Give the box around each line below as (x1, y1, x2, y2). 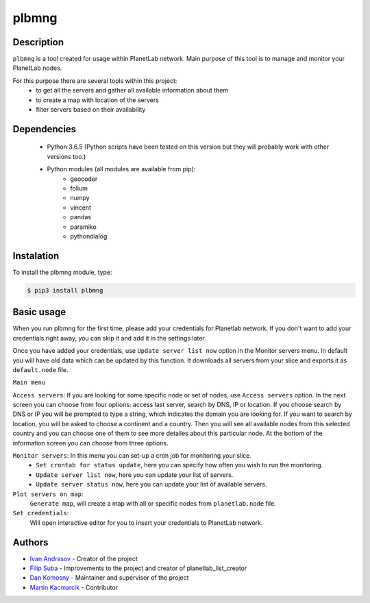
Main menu (12, 379, 46, 386)
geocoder (70, 175, 98, 183)
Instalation (12, 250, 60, 262)
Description (12, 36, 64, 48)
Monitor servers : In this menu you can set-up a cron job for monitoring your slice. (12, 452, 252, 460)
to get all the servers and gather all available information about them (36, 86, 229, 95)
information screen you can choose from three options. (12, 439, 169, 447)
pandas (70, 213, 92, 221)
